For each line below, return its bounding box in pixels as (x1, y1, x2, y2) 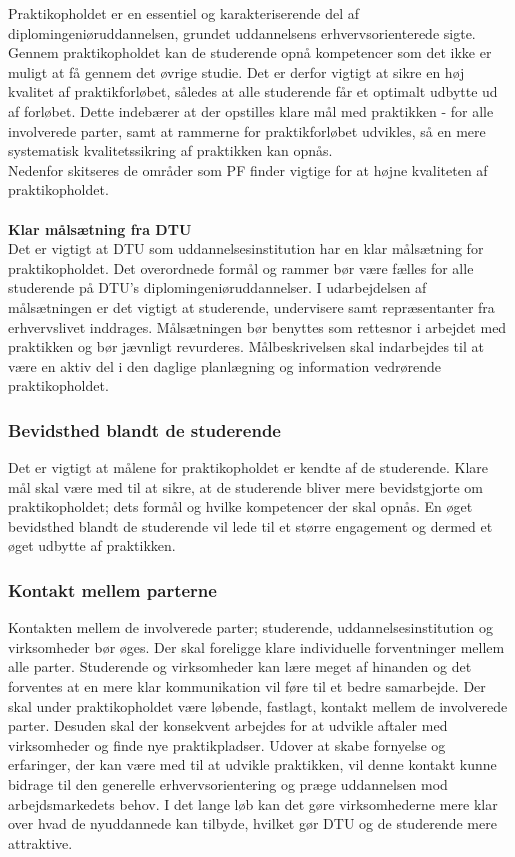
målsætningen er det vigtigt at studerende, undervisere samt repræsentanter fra (8, 296, 495, 317)
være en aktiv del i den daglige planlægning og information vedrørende (8, 355, 442, 376)
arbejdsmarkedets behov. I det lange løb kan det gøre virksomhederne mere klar (8, 793, 498, 814)
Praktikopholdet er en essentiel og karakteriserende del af (8, 3, 360, 23)
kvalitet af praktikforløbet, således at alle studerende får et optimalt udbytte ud (8, 81, 498, 102)
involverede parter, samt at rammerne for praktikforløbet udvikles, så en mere (8, 120, 486, 141)
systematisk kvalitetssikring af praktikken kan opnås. (8, 140, 333, 161)
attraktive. (8, 832, 73, 853)
